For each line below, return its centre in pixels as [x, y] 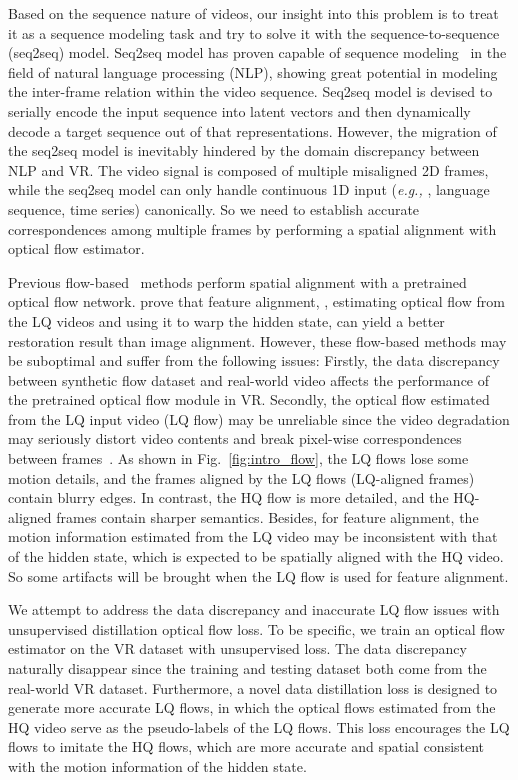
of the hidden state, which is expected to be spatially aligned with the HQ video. [256, 556]
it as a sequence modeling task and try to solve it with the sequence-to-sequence [254, 32]
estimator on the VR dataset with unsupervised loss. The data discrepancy [237, 648]
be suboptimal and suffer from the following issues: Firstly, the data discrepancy [254, 360]
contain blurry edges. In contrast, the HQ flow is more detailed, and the [228, 497]
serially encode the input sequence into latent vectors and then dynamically [239, 110]
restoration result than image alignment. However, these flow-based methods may [257, 340]
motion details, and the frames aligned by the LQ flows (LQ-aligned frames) [241, 477]
